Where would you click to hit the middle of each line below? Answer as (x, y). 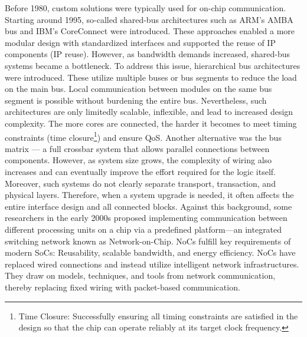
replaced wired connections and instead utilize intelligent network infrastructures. (152, 264)
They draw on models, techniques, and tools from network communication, (140, 275)
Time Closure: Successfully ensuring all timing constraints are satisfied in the (158, 315)
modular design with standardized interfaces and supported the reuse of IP (140, 42)
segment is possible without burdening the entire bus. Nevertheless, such (136, 100)
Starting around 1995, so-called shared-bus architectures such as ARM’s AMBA (149, 19)
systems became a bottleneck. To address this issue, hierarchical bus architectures (153, 65)
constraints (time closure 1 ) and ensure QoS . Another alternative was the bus (143, 136)
